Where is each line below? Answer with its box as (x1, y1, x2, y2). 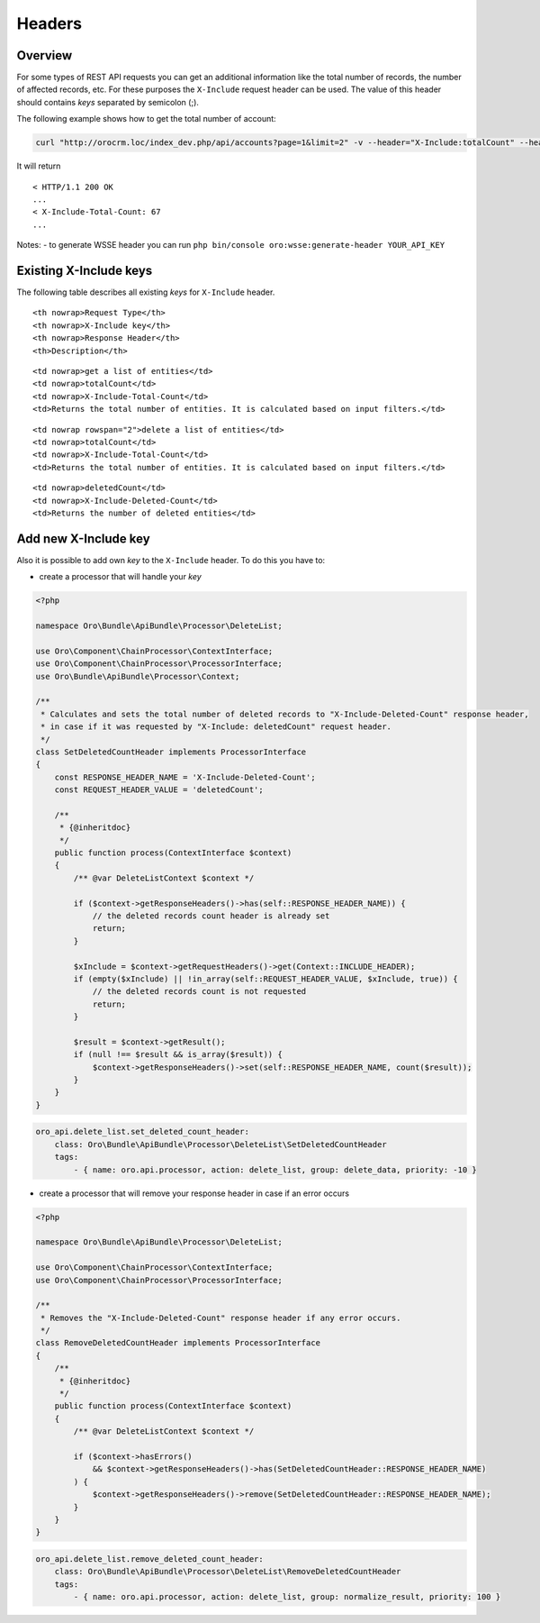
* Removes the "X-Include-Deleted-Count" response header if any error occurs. (40, 1312, 401, 1323)
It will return (16, 160, 61, 171)
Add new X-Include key (16, 531, 150, 546)
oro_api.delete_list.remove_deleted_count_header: (35, 1554, 265, 1564)
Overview (16, 48, 73, 63)
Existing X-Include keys (16, 262, 153, 278)
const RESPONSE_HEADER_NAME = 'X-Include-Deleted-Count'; (54, 771, 316, 782)
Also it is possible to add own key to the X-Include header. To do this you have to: (16, 554, 326, 565)
